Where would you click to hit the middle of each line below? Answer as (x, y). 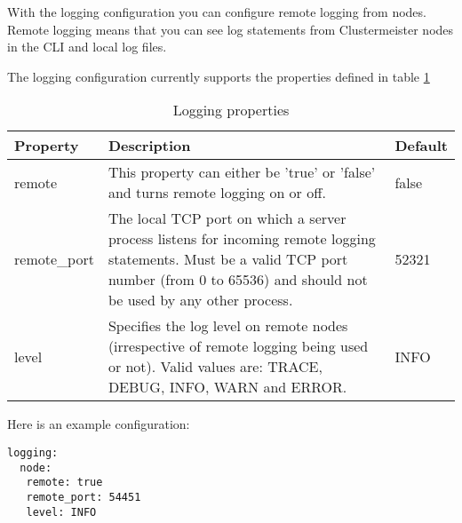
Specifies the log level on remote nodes (228, 326)
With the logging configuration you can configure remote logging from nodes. (217, 12)
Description (149, 146)
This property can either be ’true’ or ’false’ (242, 172)
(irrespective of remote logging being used (238, 346)
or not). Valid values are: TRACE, (215, 367)
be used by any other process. (200, 300)
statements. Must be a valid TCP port (228, 259)
